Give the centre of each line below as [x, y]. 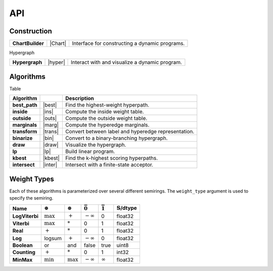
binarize [22, 138]
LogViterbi [26, 216]
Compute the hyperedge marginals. [107, 125]
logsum [53, 238]
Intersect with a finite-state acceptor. [109, 165]
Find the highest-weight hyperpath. [107, 105]
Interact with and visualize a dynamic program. [126, 62]
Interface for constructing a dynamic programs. [128, 43]
